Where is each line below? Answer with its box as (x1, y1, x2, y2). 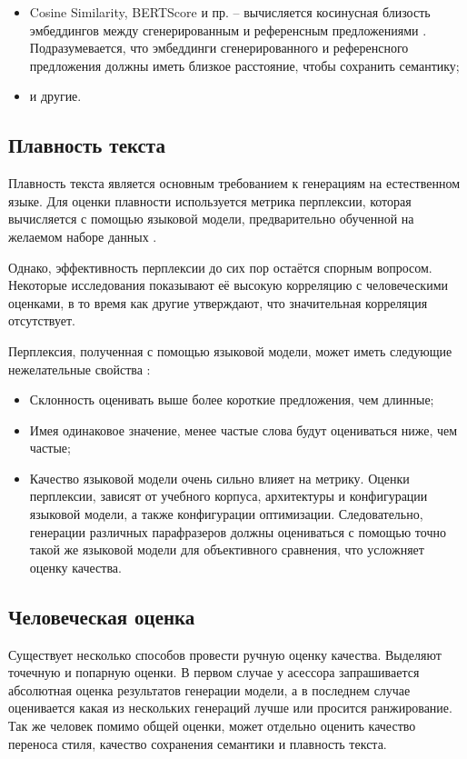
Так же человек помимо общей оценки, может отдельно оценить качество (8, 716, 416, 735)
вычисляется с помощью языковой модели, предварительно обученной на (8, 209, 414, 228)
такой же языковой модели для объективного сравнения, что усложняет (29, 540, 424, 559)
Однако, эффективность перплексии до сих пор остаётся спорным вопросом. (8, 257, 432, 276)
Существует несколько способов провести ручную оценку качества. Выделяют (8, 644, 442, 664)
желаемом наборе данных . (8, 226, 157, 245)
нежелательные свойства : (8, 359, 151, 378)
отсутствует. (8, 311, 75, 330)
